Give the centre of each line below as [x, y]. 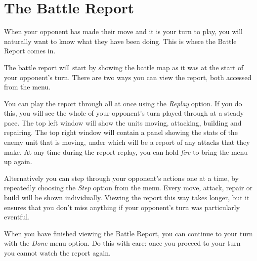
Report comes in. [30, 51]
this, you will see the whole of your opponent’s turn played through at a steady [124, 113]
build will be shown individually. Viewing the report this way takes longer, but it [127, 197]
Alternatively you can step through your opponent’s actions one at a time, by [121, 178]
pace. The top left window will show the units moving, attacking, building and [123, 122]
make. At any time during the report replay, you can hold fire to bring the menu [126, 152]
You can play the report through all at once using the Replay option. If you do [123, 103]
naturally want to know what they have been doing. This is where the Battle [120, 41]
